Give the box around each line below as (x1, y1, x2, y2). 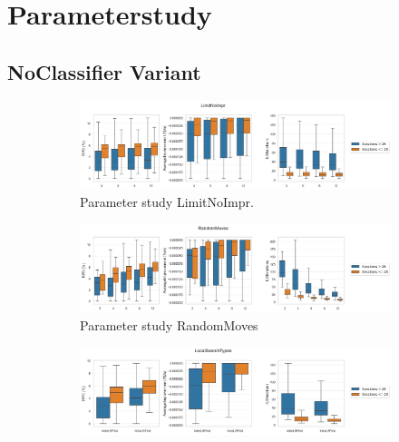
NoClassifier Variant (7, 57, 201, 85)
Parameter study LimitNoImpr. (80, 192, 254, 211)
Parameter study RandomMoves (80, 315, 258, 334)
